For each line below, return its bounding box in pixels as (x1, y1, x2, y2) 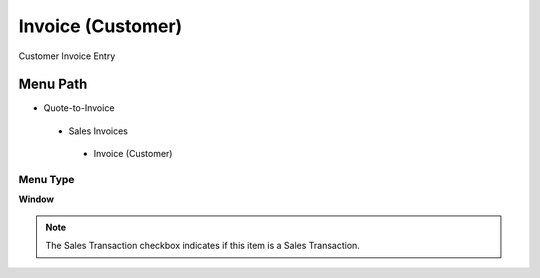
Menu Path (18, 76, 88, 93)
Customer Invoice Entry (18, 50, 116, 62)
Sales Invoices (68, 125, 129, 137)
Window (18, 193, 55, 205)
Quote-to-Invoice (43, 102, 115, 114)
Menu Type (18, 173, 75, 186)
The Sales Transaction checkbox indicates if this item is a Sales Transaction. (45, 240, 360, 252)
